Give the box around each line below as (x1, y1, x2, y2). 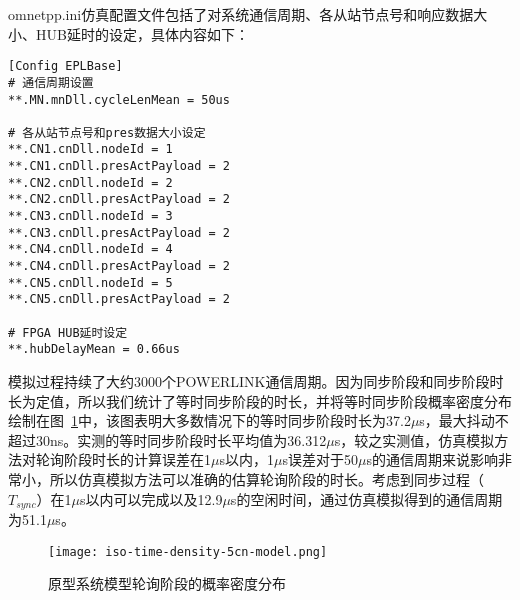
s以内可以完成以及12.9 (79, 488, 223, 509)
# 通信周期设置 (8, 75, 94, 90)
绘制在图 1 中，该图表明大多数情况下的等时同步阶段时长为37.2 (8, 410, 411, 431)
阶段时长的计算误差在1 (63, 449, 211, 470)
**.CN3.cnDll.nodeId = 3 (8, 209, 173, 224)
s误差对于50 (282, 449, 358, 470)
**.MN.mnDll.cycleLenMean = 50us (8, 92, 230, 107)
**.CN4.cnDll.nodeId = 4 (8, 242, 173, 257)
